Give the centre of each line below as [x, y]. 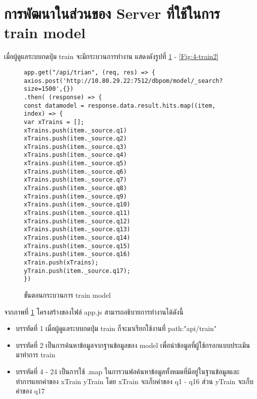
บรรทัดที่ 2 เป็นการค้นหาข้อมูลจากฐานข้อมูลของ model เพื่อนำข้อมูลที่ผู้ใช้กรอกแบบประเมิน [133, 345]
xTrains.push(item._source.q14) [77, 238]
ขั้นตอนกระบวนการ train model [67, 295]
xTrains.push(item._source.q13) [77, 230]
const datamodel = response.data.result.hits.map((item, [120, 105]
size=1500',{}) [49, 89]
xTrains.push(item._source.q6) [75, 171]
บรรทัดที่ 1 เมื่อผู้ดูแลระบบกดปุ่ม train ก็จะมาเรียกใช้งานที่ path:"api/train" [116, 328]
